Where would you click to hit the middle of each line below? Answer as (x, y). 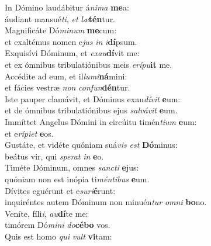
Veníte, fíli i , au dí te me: (46, 213)
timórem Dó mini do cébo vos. (58, 225)
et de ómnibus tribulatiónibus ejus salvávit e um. (91, 110)
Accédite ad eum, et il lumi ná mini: (66, 76)
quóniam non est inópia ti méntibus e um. (77, 179)
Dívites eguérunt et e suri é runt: (60, 190)
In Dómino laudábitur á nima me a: (67, 7)
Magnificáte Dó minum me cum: (61, 30)
